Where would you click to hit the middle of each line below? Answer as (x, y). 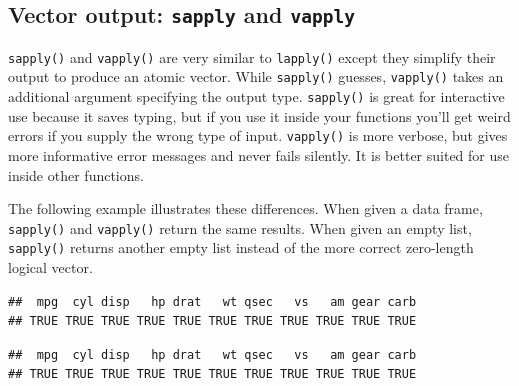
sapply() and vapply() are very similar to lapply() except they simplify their (252, 56)
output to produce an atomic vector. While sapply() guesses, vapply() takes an (256, 76)
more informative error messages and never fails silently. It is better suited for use (259, 155)
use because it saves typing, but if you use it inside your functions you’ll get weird (259, 115)
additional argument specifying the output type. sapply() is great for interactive (256, 96)
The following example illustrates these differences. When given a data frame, (245, 208)
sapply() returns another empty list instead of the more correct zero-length (241, 247)
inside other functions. (76, 174)
